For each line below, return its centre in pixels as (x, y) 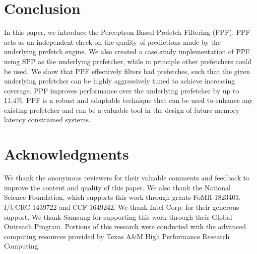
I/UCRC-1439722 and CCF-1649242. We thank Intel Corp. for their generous (122, 207)
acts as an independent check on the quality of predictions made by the (112, 42)
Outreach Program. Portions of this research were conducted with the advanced (125, 226)
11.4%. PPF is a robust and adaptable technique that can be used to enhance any (128, 100)
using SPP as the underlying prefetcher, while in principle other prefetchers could (128, 61)
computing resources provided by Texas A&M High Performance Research (117, 236)
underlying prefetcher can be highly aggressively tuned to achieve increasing (120, 81)
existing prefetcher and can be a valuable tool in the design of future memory (122, 110)
